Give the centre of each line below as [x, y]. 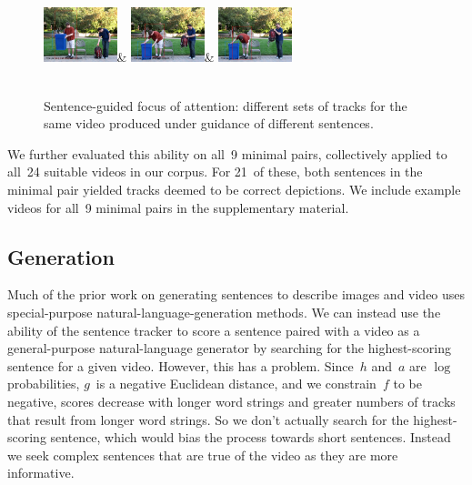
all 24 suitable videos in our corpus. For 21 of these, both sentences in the [215, 172]
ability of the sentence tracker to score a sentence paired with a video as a [214, 330]
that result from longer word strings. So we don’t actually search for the [208, 419]
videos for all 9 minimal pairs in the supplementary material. [178, 207]
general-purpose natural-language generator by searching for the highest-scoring [229, 348]
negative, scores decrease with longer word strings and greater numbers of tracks [231, 401]
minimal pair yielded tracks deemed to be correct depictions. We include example [234, 189]
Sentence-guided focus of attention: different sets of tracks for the [226, 105]
